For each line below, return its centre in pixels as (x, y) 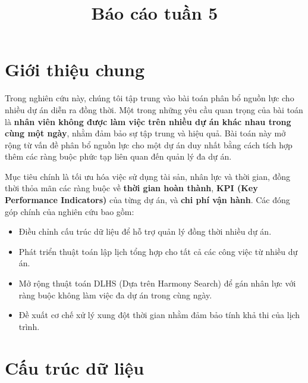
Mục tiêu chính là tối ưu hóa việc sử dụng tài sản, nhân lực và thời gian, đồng (148, 176)
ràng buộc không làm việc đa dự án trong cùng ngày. (115, 295)
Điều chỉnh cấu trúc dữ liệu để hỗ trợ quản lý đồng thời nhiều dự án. (145, 231)
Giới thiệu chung (75, 69)
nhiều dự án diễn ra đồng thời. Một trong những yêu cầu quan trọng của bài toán (154, 109)
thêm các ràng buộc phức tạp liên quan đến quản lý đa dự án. (118, 156)
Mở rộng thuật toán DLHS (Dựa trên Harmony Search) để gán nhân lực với (157, 283)
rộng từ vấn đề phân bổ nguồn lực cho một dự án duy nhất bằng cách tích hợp (149, 144)
